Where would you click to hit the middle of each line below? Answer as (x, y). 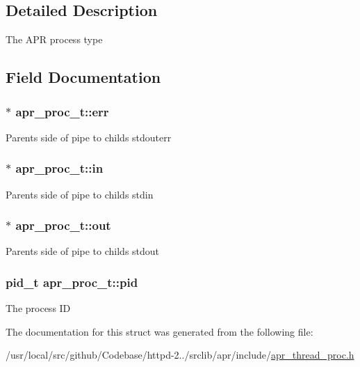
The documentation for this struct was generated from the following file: (159, 331)
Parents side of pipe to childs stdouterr (89, 137)
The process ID (38, 308)
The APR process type (54, 39)
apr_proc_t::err (62, 111)
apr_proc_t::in (59, 168)
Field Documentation (83, 77)
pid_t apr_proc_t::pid (72, 282)
